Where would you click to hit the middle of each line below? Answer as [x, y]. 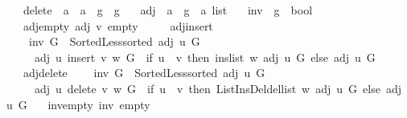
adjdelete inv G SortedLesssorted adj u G [144, 73]
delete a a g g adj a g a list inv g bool [168, 10]
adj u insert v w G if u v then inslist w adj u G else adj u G [205, 57]
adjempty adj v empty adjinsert [118, 25]
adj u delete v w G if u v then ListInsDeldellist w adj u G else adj [218, 88]
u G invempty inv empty [78, 104]
